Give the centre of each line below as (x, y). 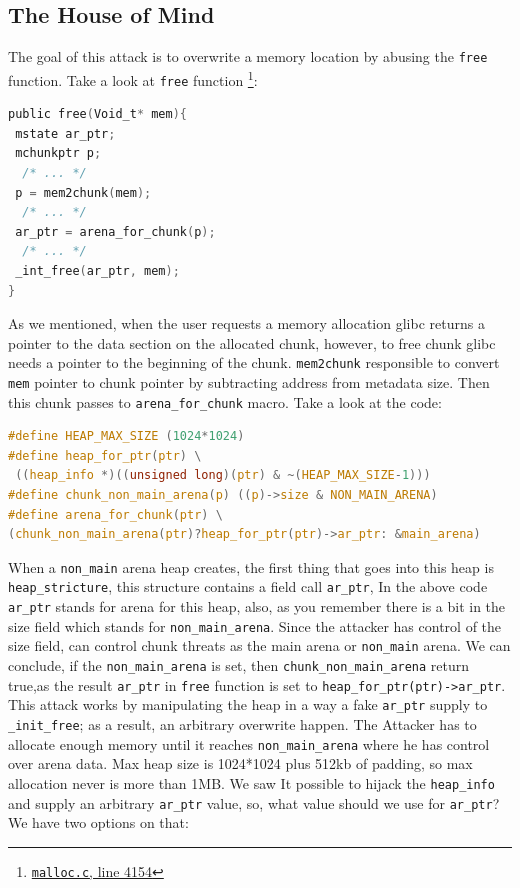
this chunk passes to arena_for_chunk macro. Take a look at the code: (225, 401)
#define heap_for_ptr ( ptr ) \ (105, 455)
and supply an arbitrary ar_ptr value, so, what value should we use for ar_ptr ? (254, 802)
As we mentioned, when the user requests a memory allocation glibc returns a (246, 323)
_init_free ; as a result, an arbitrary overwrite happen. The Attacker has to (242, 724)
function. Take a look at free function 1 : (133, 78)
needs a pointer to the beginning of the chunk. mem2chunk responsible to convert (254, 362)
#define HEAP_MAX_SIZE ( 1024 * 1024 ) (126, 436)
